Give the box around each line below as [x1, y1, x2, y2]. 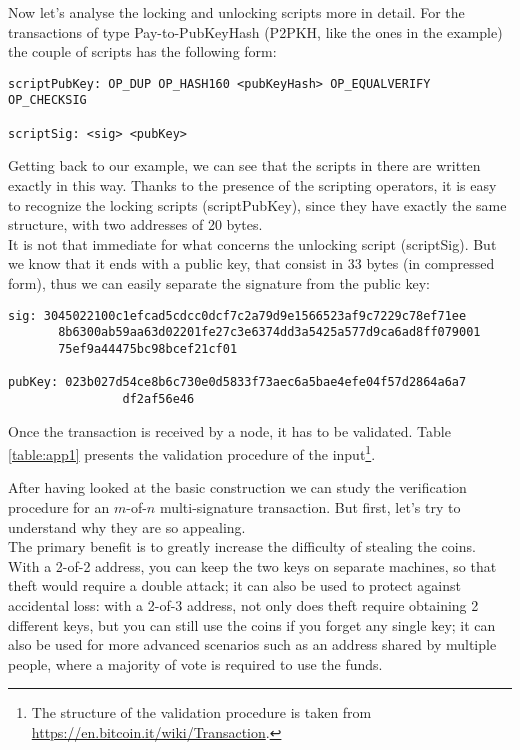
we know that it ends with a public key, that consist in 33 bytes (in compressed [8, 253, 495, 274]
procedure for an [8, 496, 110, 517]
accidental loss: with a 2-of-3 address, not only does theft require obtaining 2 [8, 594, 479, 615]
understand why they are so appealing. [8, 516, 246, 537]
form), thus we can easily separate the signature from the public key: [8, 272, 431, 293]
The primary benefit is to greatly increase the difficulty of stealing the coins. [8, 536, 476, 557]
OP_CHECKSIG [8, 93, 87, 108]
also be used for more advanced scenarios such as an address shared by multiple [8, 634, 497, 655]
